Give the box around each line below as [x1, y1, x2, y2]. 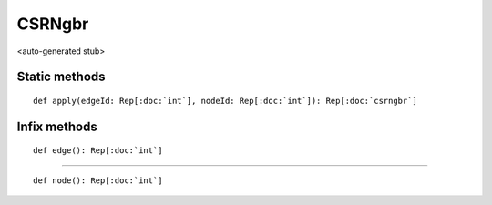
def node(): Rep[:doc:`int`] [33, 175, 163, 186]
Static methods [16, 69, 106, 85]
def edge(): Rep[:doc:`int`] [33, 146, 163, 156]
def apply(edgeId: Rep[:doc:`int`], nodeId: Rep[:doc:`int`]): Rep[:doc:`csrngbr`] [33, 96, 418, 106]
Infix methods [16, 118, 97, 134]
